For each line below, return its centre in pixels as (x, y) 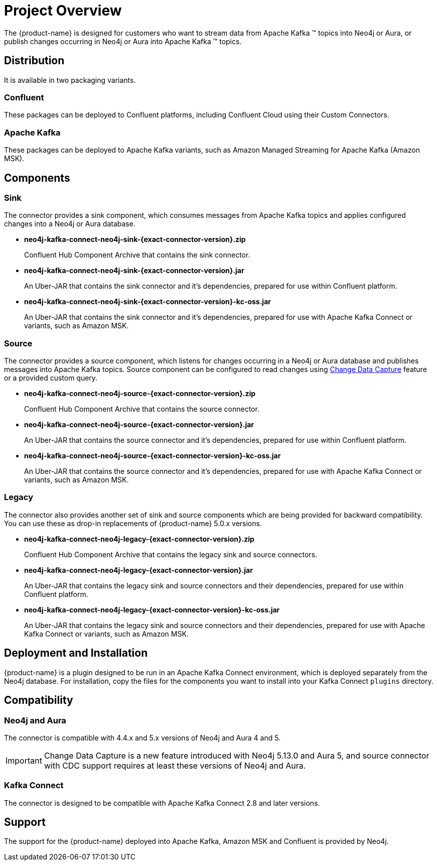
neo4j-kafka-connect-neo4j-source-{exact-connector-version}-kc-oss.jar (153, 456)
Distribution (34, 61)
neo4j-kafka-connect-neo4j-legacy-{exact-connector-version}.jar (138, 570)
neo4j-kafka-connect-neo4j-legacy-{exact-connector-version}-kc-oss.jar (152, 609)
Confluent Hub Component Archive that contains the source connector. (142, 409)
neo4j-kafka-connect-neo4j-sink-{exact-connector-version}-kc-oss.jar (148, 302)
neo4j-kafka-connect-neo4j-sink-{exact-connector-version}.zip (135, 239)
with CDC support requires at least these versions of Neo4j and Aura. (175, 765)
